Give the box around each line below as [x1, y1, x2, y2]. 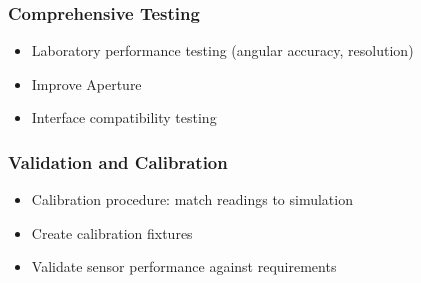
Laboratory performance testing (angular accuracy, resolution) [31, 40, 414, 61]
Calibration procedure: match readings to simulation [31, 189, 353, 210]
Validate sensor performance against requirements [31, 256, 337, 277]
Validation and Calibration [8, 149, 228, 174]
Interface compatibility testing [31, 107, 217, 128]
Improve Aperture [31, 73, 142, 94]
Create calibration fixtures [31, 222, 193, 243]
